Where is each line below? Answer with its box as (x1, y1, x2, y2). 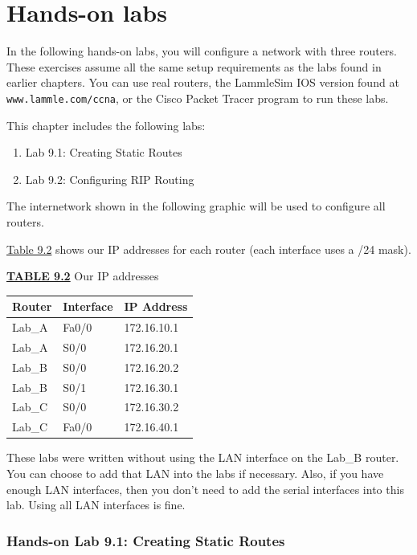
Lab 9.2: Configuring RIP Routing (25, 170, 194, 187)
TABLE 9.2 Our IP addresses (6, 267, 159, 284)
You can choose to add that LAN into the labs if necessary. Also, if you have (6, 464, 384, 481)
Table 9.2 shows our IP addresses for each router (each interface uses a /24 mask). (6, 240, 411, 257)
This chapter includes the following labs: (6, 116, 206, 133)
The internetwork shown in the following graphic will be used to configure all (6, 198, 386, 214)
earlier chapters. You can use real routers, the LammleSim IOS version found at (6, 74, 399, 91)
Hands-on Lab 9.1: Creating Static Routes (6, 530, 285, 550)
